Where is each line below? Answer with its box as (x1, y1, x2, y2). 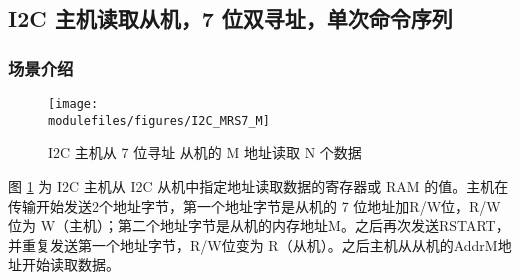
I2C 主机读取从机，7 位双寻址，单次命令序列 (8, 3, 453, 34)
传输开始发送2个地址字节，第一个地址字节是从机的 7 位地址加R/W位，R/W (8, 195, 501, 216)
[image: (48, 97, 99, 111)
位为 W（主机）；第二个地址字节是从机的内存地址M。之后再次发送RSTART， (8, 215, 510, 236)
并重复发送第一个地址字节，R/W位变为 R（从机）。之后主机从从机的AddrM (8, 234, 498, 255)
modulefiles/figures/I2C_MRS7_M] (48, 113, 270, 128)
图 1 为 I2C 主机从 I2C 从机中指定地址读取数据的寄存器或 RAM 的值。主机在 (8, 175, 509, 196)
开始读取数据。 (21, 254, 120, 275)
